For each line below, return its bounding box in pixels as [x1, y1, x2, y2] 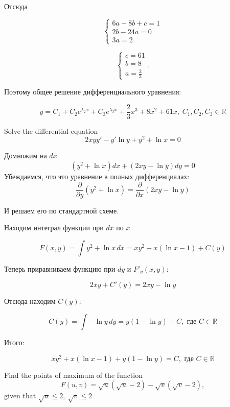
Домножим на [4, 150, 47, 161]
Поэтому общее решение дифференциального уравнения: [4, 86, 181, 97]
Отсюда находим [4, 296, 56, 306]
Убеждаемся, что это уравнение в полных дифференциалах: [4, 171, 190, 182]
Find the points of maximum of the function [4, 369, 143, 380]
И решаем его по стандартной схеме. [4, 205, 119, 216]
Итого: [4, 337, 25, 347]
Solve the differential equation [4, 125, 98, 136]
